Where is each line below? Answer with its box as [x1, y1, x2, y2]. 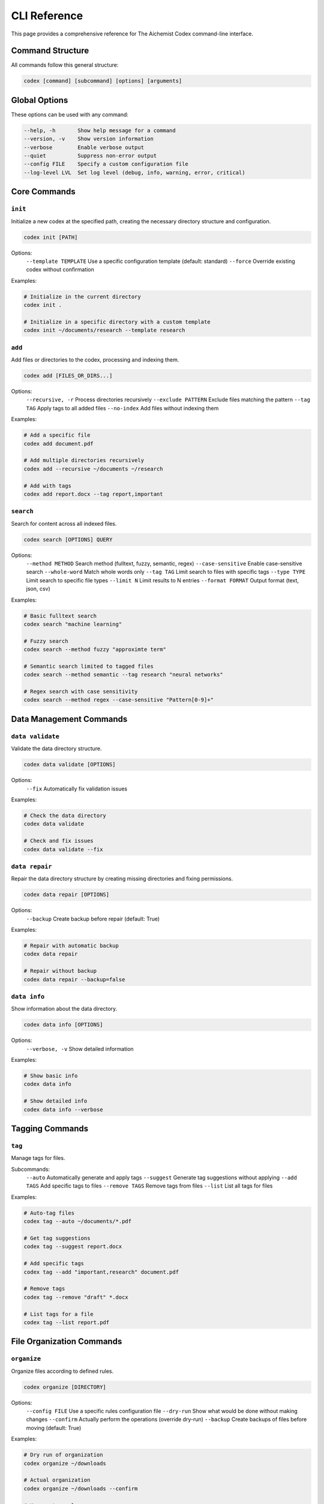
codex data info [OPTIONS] [23, 1022, 103, 1028]
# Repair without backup [23, 967, 97, 975]
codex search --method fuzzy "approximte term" [23, 646, 166, 653]
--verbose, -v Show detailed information [26, 1045, 134, 1052]
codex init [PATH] [23, 233, 78, 241]
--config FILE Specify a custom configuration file [23, 161, 188, 168]
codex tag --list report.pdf [23, 1319, 110, 1326]
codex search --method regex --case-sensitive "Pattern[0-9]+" [23, 697, 214, 703]
